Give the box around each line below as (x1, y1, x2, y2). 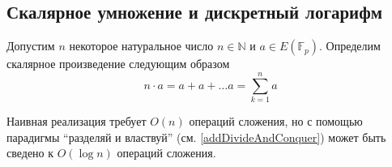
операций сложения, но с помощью (189, 112, 363, 129)
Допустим (6, 37, 55, 54)
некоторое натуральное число (69, 37, 214, 54)
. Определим (319, 37, 381, 54)
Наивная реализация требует (6, 112, 147, 129)
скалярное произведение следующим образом (6, 55, 230, 72)
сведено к (6, 144, 54, 161)
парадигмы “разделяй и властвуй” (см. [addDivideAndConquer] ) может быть (6, 128, 386, 145)
